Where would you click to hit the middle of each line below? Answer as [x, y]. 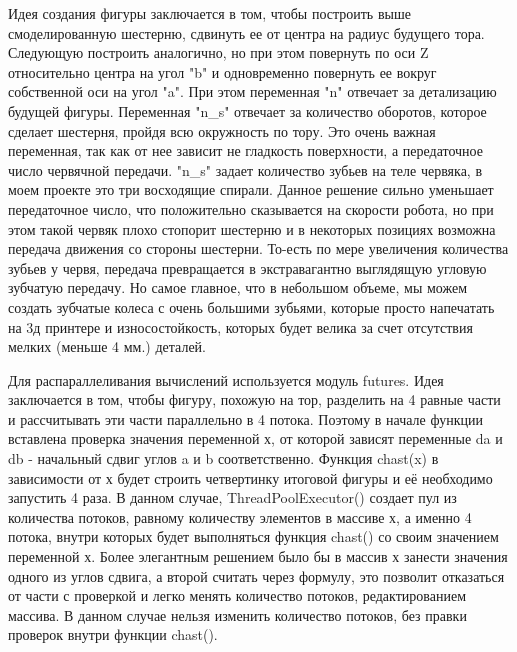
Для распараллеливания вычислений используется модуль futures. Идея [226, 379]
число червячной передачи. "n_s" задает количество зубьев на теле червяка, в [245, 169]
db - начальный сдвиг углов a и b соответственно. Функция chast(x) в [223, 458]
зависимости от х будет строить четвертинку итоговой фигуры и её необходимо [250, 477]
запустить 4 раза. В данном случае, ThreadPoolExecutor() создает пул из [232, 497]
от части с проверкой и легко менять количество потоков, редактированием [237, 595]
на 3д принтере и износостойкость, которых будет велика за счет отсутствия [240, 326]
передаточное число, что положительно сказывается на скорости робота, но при [251, 208]
